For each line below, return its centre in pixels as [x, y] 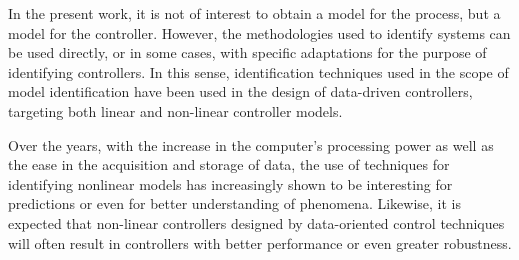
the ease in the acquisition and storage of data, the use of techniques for [229, 164]
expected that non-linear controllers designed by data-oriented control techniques [256, 222]
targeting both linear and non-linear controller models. [175, 110]
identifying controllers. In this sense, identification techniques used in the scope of [258, 71]
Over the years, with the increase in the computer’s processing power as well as [251, 144]
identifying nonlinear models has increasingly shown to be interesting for [230, 183]
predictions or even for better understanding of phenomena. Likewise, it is [234, 203]
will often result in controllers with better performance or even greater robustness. [260, 242]
